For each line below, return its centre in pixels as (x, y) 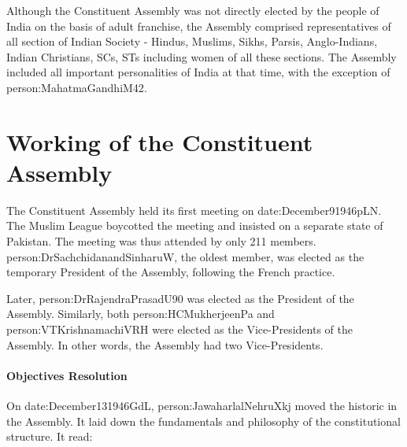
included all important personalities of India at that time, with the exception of (198, 72)
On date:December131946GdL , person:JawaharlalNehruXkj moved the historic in (202, 406)
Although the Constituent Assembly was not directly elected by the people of (193, 10)
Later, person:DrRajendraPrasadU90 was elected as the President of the (180, 298)
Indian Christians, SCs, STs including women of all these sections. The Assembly (202, 56)
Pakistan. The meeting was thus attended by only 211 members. (161, 241)
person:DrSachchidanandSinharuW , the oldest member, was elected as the (185, 256)
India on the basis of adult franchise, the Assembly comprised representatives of (199, 26)
